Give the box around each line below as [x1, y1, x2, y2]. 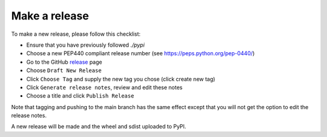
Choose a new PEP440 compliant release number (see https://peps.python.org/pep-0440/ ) [26, 50, 255, 57]
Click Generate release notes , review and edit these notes [26, 84, 183, 91]
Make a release [11, 9, 89, 22]
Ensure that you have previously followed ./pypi [26, 41, 145, 48]
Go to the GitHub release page [26, 58, 102, 65]
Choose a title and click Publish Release [26, 92, 134, 99]
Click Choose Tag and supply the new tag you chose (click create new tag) [26, 75, 216, 82]
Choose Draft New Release [26, 67, 102, 74]
